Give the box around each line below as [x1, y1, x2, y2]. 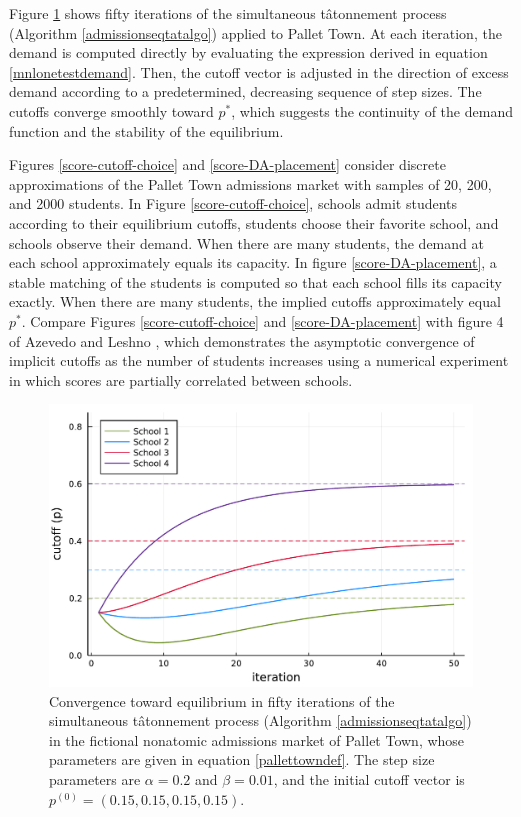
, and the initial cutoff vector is [273, 769, 465, 790]
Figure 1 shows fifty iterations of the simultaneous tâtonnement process [9, 3, 447, 23]
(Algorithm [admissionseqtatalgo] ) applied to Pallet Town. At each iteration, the [9, 22, 502, 43]
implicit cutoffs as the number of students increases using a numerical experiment [9, 350, 509, 371]
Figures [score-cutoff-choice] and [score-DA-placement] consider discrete [9, 154, 446, 175]
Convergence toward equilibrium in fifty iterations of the [49, 690, 395, 711]
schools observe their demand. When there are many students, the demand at [9, 232, 484, 253]
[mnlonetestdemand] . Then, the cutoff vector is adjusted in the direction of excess [9, 61, 509, 82]
